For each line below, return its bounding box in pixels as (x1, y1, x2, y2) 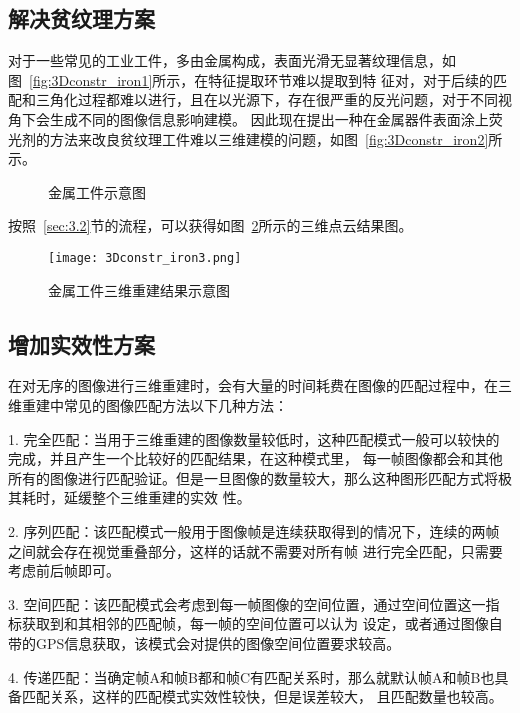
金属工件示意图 (48, 181, 146, 202)
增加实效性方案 (8, 328, 155, 359)
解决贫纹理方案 (8, 3, 155, 34)
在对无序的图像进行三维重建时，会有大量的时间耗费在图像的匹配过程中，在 (8, 375, 498, 396)
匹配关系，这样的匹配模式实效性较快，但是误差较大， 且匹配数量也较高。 (21, 686, 503, 707)
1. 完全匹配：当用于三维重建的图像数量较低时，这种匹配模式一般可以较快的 (8, 428, 500, 449)
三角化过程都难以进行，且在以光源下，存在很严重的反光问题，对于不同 (35, 89, 498, 110)
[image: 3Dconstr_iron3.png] (48, 250, 242, 265)
